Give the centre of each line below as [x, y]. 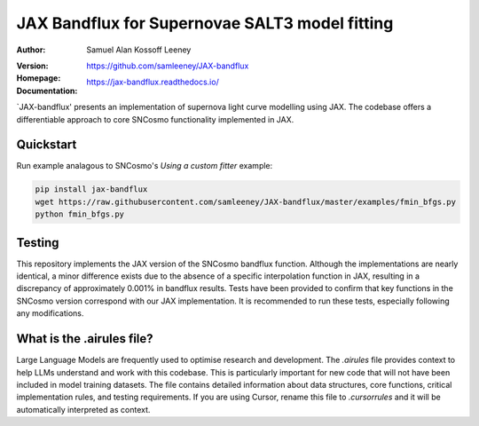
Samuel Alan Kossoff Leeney [139, 50]
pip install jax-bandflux [91, 189]
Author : [31, 50]
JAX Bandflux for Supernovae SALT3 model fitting [205, 23]
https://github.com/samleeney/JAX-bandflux [168, 66]
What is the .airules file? [85, 339]
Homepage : [39, 78]
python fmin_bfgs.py [79, 214]
